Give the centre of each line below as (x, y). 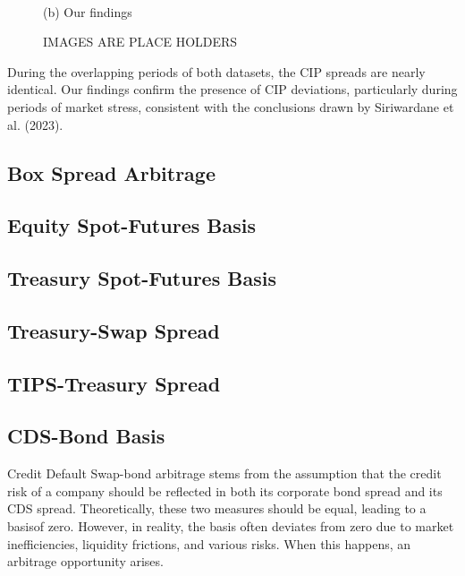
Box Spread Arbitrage (111, 172)
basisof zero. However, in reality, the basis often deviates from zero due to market (231, 526)
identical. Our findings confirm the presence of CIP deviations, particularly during (232, 89)
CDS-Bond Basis (86, 436)
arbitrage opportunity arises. (85, 561)
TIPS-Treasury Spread (114, 383)
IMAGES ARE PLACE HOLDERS (140, 42)
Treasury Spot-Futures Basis (142, 278)
